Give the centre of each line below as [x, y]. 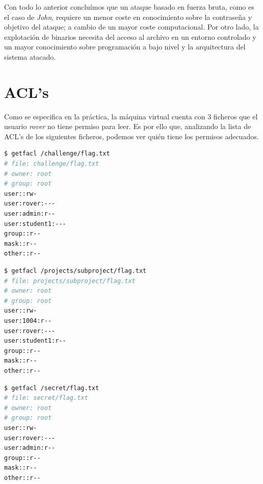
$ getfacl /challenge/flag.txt [57, 154]
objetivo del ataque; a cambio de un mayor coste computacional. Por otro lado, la [131, 27]
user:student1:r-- [35, 341]
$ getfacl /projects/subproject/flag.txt [75, 271]
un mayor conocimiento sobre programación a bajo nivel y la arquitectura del [125, 47]
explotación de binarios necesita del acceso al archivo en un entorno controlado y [130, 36]
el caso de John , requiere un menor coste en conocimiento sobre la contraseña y [128, 17]
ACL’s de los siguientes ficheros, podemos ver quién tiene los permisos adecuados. [131, 136]
